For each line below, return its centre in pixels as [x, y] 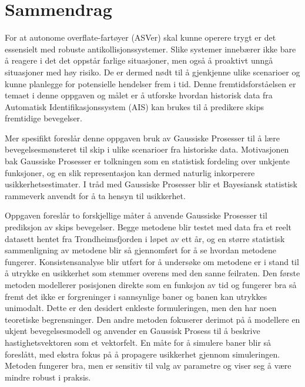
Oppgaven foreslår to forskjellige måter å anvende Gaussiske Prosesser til [136, 215]
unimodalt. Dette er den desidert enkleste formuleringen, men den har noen [141, 308]
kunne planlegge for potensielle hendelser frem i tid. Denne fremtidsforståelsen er [150, 83]
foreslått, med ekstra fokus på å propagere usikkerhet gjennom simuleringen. [143, 354]
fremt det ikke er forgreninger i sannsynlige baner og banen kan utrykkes [136, 296]
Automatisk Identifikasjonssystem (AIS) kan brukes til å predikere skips [134, 106]
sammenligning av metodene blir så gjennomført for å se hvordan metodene [140, 250]
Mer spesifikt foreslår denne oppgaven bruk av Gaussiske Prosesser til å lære [142, 138]
